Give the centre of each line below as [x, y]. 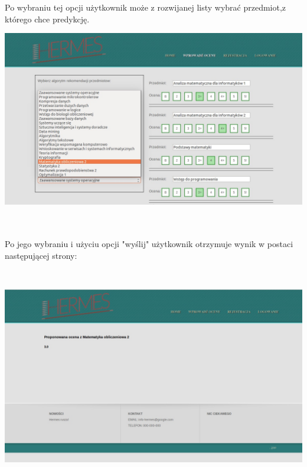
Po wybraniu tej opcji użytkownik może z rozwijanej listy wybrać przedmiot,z [146, 7]
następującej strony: [41, 255]
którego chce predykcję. [47, 19]
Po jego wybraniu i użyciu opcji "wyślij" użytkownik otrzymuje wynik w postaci [149, 244]
